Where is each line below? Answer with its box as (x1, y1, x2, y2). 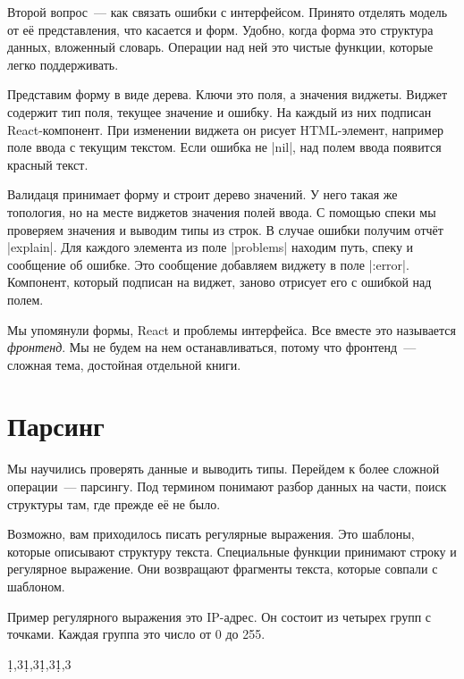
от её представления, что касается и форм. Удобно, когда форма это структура (7, 20, 434, 38)
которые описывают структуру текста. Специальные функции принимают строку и (7, 541, 457, 560)
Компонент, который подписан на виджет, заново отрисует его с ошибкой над (7, 272, 432, 291)
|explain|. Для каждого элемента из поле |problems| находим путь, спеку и (7, 238, 414, 256)
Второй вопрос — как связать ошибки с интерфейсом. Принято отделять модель (7, 3, 448, 21)
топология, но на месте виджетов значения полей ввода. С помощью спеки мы (7, 202, 436, 221)
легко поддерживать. (7, 54, 119, 73)
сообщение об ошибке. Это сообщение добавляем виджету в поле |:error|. (7, 255, 409, 273)
